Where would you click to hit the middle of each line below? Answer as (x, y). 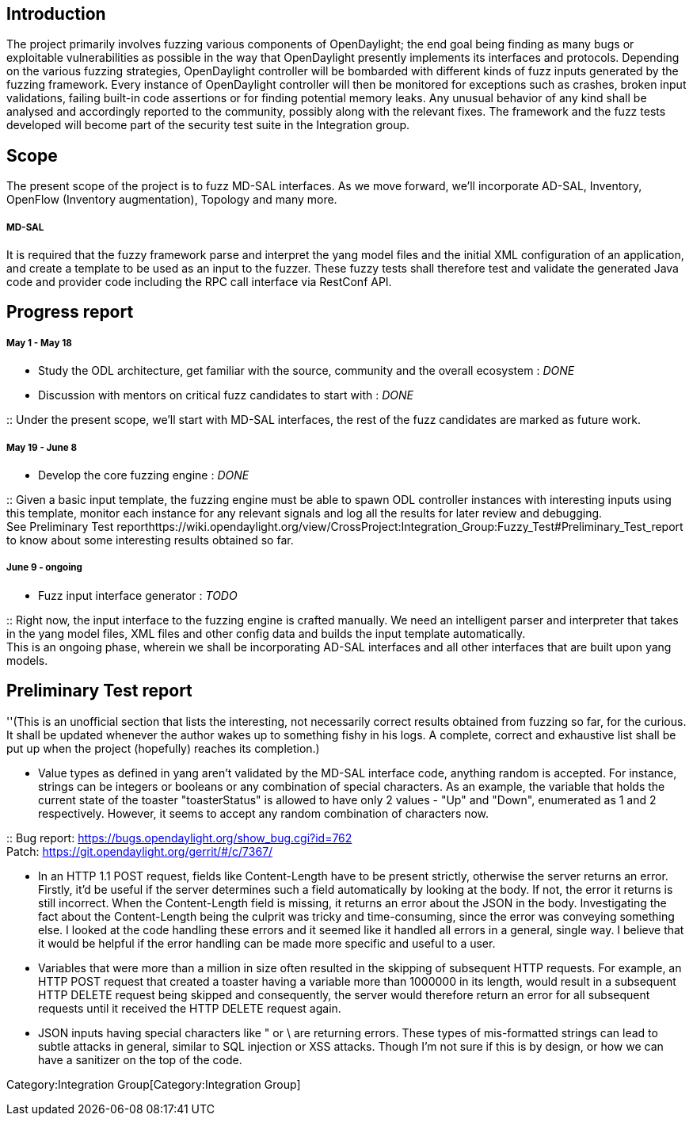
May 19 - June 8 (42, 447)
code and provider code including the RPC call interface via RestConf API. (199, 282)
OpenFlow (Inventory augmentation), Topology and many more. (172, 200)
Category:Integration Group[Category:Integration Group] (154, 1084)
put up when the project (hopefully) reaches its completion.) (163, 748)
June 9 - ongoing (44, 568)
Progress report (70, 312)
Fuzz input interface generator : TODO (138, 595)
